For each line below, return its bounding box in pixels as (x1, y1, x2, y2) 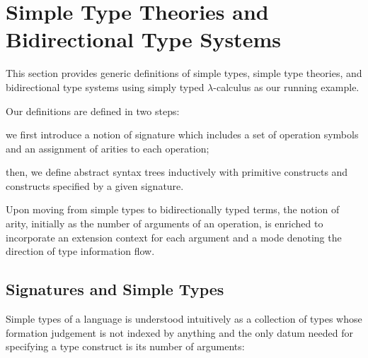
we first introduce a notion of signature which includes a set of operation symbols (6, 127, 359, 142)
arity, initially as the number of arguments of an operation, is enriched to (6, 216, 323, 231)
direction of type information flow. (6, 244, 155, 258)
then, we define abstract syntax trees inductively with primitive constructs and (6, 165, 348, 179)
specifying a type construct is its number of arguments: (6, 339, 245, 354)
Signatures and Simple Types (6, 278, 224, 300)
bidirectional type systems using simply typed (6, 79, 205, 94)
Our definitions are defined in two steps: (6, 103, 180, 118)
